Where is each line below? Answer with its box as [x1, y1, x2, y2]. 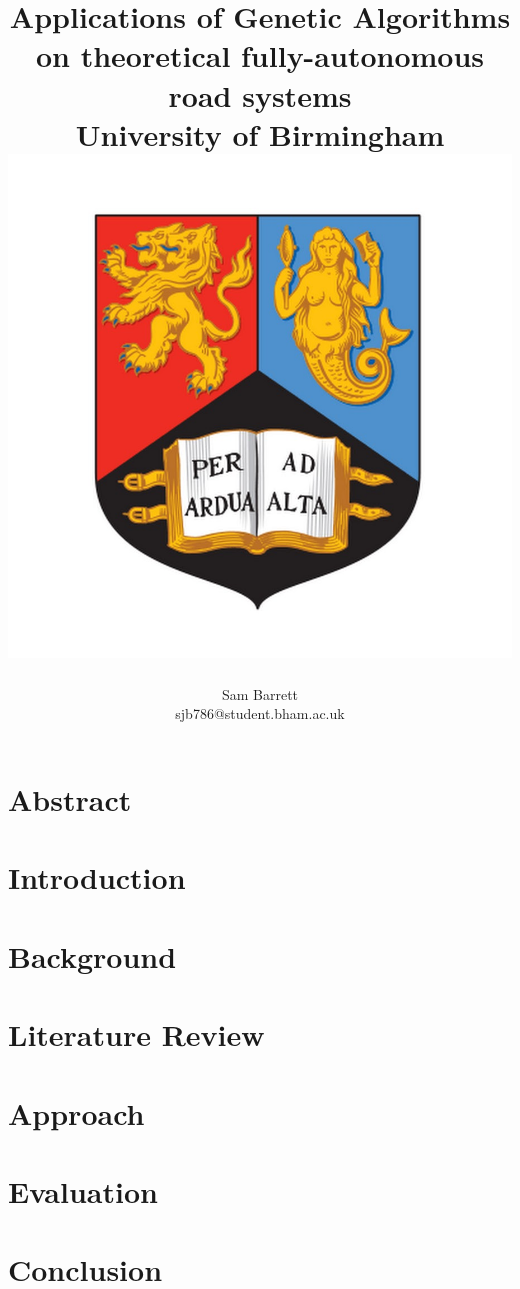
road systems [168, 74, 352, 115]
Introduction [8, 857, 186, 898]
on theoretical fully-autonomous [35, 35, 485, 76]
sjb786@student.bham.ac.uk [175, 703, 345, 724]
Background [8, 935, 177, 976]
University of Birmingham [75, 113, 445, 154]
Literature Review [8, 1014, 265, 1055]
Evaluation [8, 1170, 158, 1211]
